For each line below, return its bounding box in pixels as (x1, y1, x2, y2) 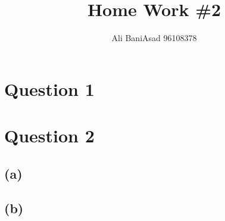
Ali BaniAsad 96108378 (111, 32, 197, 44)
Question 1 (4, 76, 95, 101)
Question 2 (4, 123, 95, 148)
